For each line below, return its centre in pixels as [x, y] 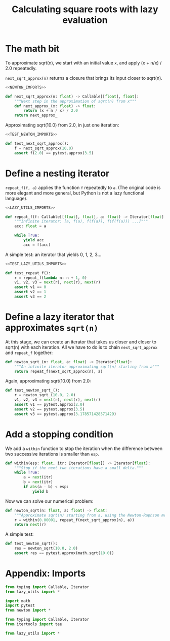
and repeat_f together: [29, 352]
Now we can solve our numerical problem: [49, 501]
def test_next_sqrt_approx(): [37, 144]
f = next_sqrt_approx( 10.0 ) [44, 148]
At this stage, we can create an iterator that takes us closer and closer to [81, 342]
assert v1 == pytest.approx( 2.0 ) [50, 405]
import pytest [20, 605]
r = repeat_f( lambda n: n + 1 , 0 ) [51, 278]
